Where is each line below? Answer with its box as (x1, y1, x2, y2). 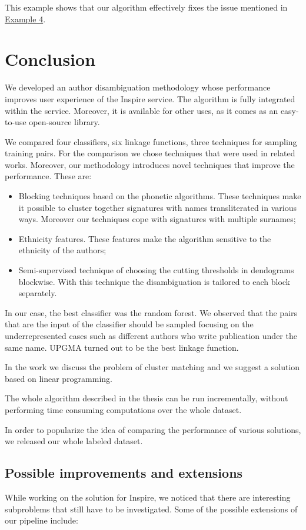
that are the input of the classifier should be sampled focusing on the (5, 318, 254, 330)
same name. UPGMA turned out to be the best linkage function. (5, 341, 239, 353)
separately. (18, 287, 57, 299)
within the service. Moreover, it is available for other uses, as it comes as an (5, 104, 278, 116)
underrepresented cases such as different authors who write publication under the (5, 330, 297, 341)
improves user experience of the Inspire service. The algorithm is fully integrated (5, 92, 295, 105)
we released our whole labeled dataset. (5, 435, 143, 447)
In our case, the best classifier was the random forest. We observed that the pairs (5, 306, 298, 318)
